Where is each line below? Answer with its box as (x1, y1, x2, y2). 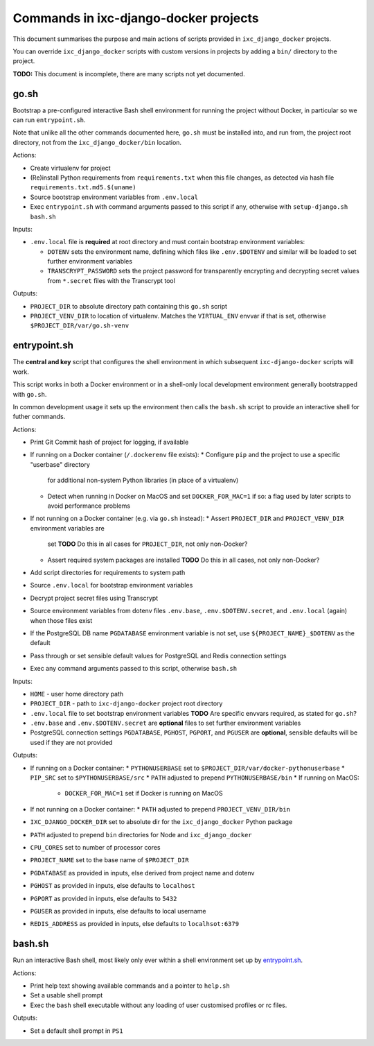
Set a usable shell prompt (30, 991, 103, 1000)
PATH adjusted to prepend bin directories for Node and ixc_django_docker (30, 830, 252, 839)
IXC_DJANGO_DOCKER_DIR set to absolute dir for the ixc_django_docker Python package (30, 818, 293, 826)
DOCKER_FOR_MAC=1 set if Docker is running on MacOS (64, 789, 223, 798)
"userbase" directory (30, 460, 90, 468)
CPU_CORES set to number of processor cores (30, 843, 161, 851)
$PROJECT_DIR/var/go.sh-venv (30, 322, 130, 329)
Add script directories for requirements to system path (30, 568, 186, 576)
